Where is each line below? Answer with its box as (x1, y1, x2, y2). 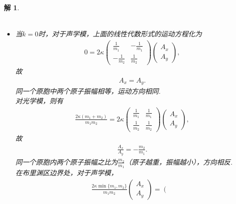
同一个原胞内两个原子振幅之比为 (15, 156, 118, 167)
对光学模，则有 (15, 96, 63, 106)
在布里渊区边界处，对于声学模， (15, 168, 118, 178)
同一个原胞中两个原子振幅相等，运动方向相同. (15, 86, 161, 96)
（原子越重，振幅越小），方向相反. (125, 156, 233, 167)
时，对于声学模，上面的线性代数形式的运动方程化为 (38, 29, 202, 39)
